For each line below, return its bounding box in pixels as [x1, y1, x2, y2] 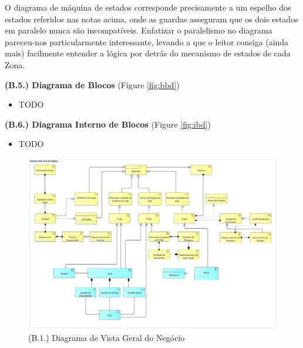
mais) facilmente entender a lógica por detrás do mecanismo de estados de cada [5, 47, 291, 59]
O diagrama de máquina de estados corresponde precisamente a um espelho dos [5, 1, 291, 13]
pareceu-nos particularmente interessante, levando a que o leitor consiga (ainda [5, 35, 289, 48]
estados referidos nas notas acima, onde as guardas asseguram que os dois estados [5, 12, 298, 25]
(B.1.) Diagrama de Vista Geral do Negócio [28, 331, 185, 343]
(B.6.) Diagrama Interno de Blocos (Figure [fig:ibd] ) [5, 118, 211, 130]
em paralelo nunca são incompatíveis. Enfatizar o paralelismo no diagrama [5, 24, 272, 36]
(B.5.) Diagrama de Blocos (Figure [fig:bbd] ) [5, 78, 180, 91]
